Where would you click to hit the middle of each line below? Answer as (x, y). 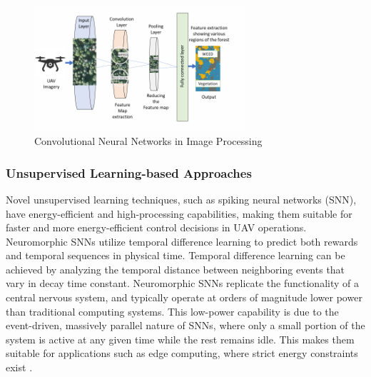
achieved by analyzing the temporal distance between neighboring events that (176, 269)
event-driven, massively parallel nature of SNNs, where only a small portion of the (185, 325)
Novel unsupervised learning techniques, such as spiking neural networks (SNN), (181, 199)
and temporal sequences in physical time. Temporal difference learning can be (176, 255)
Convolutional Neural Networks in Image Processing (148, 141)
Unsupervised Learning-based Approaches (129, 172)
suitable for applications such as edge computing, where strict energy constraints (182, 353)
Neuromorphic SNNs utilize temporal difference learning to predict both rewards (182, 241)
